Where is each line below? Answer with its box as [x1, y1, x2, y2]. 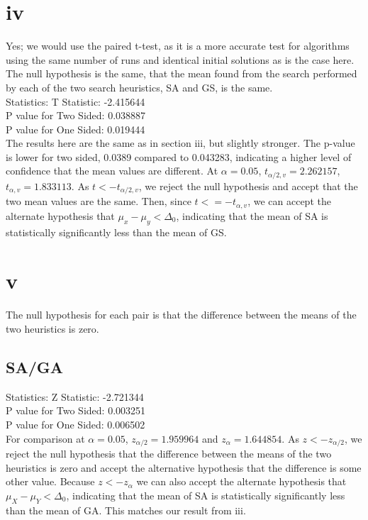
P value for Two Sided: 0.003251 [6, 403, 146, 418]
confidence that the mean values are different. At [6, 163, 218, 178]
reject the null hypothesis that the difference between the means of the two [6, 446, 332, 460]
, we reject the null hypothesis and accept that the [138, 178, 358, 193]
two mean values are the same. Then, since [6, 194, 191, 209]
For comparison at [6, 431, 85, 446]
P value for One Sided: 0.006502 [6, 416, 145, 431]
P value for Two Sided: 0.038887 [6, 108, 146, 123]
